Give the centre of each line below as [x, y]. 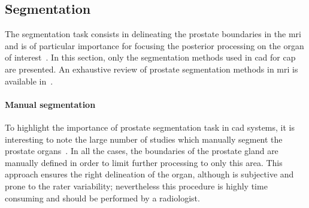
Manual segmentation [50, 104]
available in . [29, 81]
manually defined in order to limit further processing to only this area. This [144, 162]
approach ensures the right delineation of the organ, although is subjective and [149, 174]
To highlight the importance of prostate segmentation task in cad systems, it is [150, 127]
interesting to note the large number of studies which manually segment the [144, 139]
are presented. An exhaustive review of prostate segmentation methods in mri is [152, 69]
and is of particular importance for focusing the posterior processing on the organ [154, 45]
